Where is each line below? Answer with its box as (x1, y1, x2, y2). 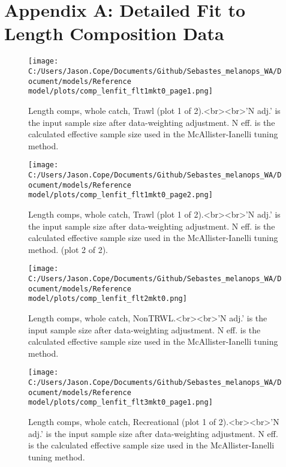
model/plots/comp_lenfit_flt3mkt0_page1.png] (28, 398, 213, 407)
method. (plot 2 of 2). (28, 243, 109, 255)
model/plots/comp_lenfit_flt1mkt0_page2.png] (28, 191, 213, 200)
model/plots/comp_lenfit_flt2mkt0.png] (28, 294, 187, 303)
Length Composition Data (4, 21, 224, 46)
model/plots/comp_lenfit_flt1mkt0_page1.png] (28, 87, 213, 96)
